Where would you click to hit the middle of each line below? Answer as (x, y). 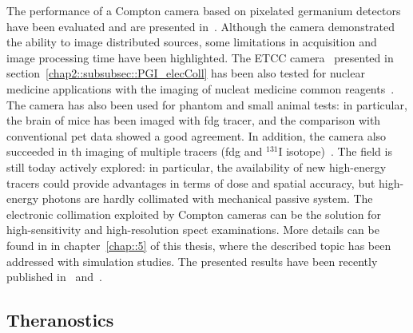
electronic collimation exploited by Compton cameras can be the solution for (194, 214)
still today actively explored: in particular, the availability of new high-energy (197, 166)
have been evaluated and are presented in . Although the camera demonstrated (201, 26)
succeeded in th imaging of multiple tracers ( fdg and (135, 151)
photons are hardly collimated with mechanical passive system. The (207, 198)
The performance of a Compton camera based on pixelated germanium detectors (204, 10)
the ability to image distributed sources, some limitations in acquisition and (192, 42)
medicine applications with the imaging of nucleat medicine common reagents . (201, 88)
